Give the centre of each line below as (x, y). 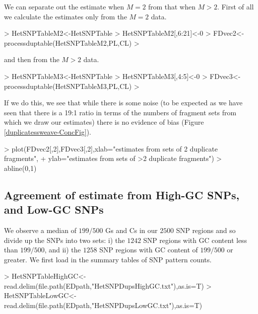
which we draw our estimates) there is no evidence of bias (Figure (104, 122)
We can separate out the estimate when (64, 6)
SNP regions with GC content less (195, 240)
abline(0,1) (20, 168)
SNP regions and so (206, 230)
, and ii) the (63, 250)
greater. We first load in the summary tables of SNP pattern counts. (108, 259)
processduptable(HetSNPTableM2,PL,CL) (68, 42)
